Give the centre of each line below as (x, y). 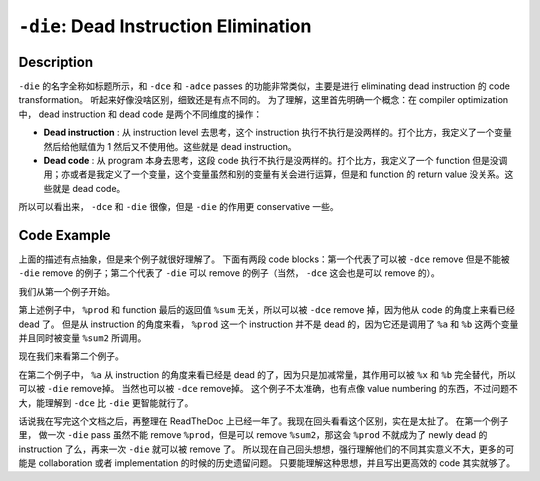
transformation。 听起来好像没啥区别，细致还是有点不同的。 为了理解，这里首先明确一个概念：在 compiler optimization (263, 100)
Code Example (64, 235)
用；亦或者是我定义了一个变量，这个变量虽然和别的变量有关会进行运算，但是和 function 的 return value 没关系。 (274, 174)
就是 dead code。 (88, 188)
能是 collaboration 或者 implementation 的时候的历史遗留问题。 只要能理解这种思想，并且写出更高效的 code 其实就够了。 (267, 463)
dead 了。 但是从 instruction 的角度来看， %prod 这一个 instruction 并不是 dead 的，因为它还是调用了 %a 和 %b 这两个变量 (268, 324)
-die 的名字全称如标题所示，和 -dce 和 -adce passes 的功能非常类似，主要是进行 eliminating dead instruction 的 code (264, 86)
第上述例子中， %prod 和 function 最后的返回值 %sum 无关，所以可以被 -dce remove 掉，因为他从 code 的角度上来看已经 (266, 310)
